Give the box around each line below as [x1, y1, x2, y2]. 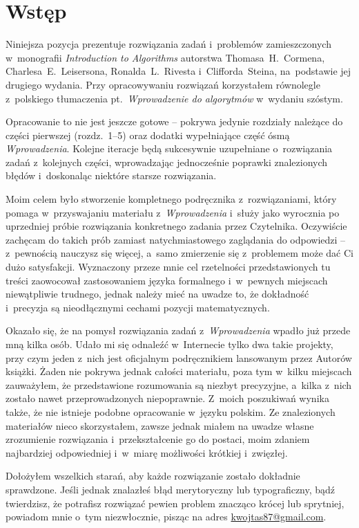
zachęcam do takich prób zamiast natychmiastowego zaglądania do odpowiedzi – [6, 232, 346, 246]
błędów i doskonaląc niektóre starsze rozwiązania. [6, 168, 217, 183]
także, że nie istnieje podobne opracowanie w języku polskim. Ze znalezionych [6, 404, 336, 419]
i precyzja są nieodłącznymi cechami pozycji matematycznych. [6, 300, 270, 314]
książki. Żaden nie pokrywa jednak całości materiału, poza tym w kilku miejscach [6, 364, 352, 379]
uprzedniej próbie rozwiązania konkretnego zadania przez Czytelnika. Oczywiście [6, 219, 347, 233]
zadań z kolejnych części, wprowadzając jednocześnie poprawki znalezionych [6, 154, 328, 169]
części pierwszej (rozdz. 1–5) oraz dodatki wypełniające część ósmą [6, 127, 290, 142]
